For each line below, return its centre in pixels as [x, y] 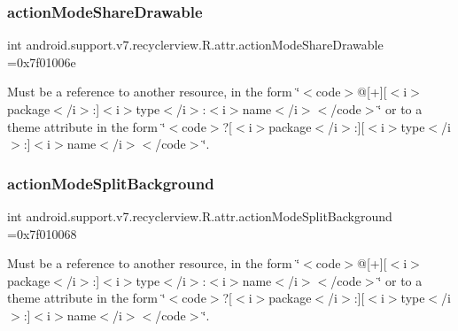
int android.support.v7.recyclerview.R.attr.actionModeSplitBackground [200, 216]
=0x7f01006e [42, 62]
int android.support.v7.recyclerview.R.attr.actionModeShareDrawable [195, 45]
